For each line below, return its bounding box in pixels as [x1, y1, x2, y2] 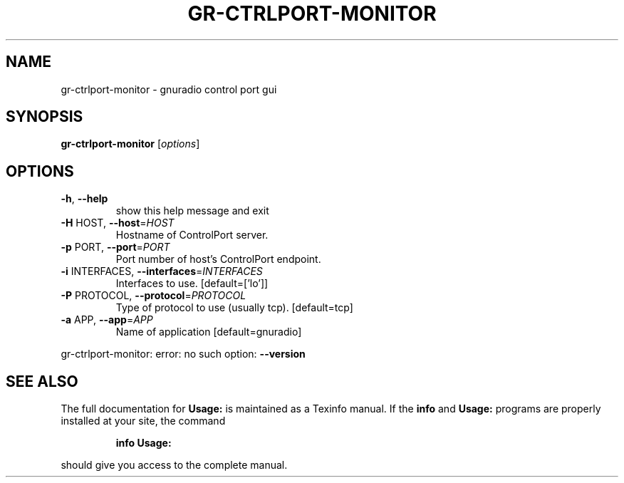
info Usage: [115, 437, 172, 450]
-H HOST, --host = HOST [61, 217, 175, 229]
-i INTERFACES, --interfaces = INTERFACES [61, 265, 263, 278]
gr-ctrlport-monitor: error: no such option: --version [61, 348, 306, 360]
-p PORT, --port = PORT [61, 241, 170, 254]
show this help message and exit [115, 204, 269, 217]
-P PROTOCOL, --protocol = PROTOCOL [61, 289, 246, 302]
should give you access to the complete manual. [61, 459, 288, 472]
